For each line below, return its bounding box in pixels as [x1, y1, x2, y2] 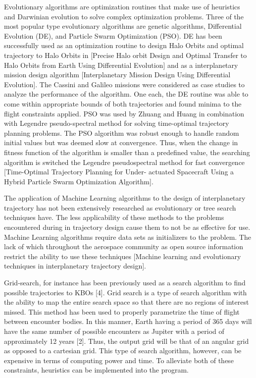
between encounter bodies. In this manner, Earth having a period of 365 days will [4, 316, 252, 326]
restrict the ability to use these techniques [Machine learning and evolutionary [4, 251, 241, 261]
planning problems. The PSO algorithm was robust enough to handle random [4, 127, 239, 138]
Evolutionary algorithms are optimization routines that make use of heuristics [4, 1, 240, 11]
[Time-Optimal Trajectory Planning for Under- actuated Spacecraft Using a [4, 166, 234, 177]
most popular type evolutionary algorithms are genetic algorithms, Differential [4, 21, 242, 31]
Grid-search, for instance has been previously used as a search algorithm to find [4, 277, 246, 288]
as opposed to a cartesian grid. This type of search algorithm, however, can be [4, 345, 242, 356]
